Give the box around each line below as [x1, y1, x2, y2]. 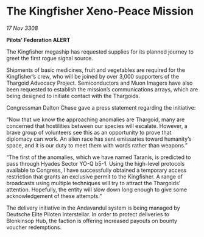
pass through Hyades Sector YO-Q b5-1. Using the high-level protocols [6, 160, 185, 167]
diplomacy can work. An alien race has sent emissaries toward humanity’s [6, 135, 192, 143]
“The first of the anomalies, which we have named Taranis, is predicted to [6, 154, 191, 161]
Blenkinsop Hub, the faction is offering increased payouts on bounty [6, 217, 178, 224]
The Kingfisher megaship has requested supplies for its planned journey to [6, 48, 194, 55]
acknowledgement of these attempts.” [6, 192, 102, 199]
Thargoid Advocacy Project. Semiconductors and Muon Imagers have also [6, 79, 193, 87]
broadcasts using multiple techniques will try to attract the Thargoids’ [6, 179, 181, 186]
